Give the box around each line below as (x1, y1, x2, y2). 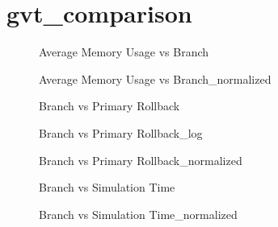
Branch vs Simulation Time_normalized (39, 205, 238, 222)
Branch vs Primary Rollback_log (39, 124, 203, 141)
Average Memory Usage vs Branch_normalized (39, 70, 272, 87)
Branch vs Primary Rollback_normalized (39, 151, 242, 168)
